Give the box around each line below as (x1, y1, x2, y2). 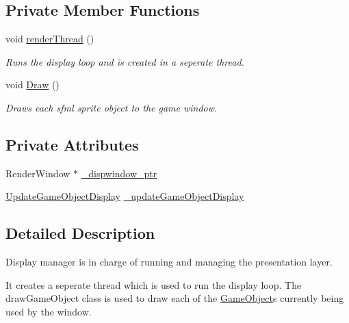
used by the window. (5, 304, 92, 318)
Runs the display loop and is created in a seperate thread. (5, 54, 244, 68)
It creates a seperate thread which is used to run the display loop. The (5, 277, 302, 292)
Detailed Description (5, 222, 155, 244)
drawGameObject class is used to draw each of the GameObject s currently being (5, 291, 344, 305)
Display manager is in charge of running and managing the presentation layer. (5, 255, 333, 269)
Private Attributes (5, 133, 139, 155)
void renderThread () (5, 31, 94, 46)
